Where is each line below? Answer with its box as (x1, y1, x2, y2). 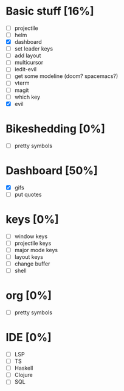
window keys (14, 233, 48, 240)
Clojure (14, 372, 33, 379)
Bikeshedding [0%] (5, 122, 106, 135)
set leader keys (14, 45, 53, 52)
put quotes (14, 191, 42, 198)
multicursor (14, 59, 44, 66)
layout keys (14, 253, 44, 260)
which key (14, 93, 41, 100)
